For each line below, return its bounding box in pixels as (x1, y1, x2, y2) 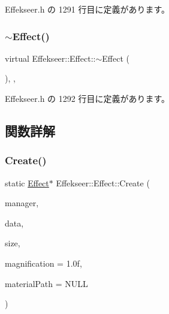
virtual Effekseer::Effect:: (5, 52, 96, 64)
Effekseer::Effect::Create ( (56, 176, 150, 189)
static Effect (5, 176, 49, 189)
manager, (5, 197, 39, 209)
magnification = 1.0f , (5, 256, 82, 269)
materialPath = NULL (5, 277, 88, 289)
